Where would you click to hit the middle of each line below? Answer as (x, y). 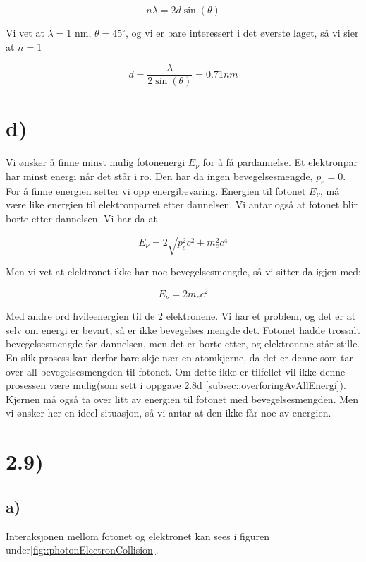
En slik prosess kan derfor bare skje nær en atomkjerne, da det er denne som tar (179, 357)
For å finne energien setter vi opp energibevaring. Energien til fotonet (156, 190)
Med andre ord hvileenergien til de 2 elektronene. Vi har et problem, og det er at (181, 316)
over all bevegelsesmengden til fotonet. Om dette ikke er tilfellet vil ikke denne (176, 371)
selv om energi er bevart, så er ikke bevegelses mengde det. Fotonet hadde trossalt (183, 329)
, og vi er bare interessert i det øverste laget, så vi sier (242, 32)
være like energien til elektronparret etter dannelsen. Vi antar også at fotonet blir (182, 204)
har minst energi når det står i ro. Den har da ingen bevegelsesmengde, (159, 175)
